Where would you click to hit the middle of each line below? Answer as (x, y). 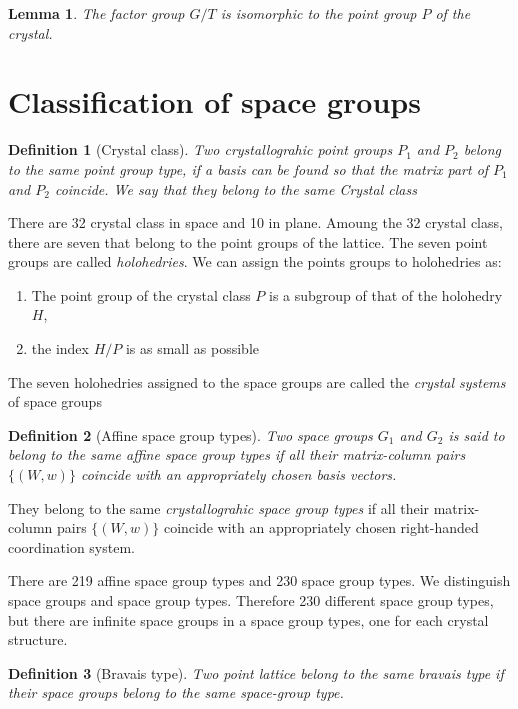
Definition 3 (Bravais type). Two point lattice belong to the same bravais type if (256, 672)
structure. (38, 639)
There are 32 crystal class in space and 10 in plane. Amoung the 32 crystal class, (255, 222)
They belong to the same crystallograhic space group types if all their (219, 507)
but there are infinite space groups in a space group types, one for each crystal (248, 619)
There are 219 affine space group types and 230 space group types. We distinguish (259, 580)
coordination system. (71, 546)
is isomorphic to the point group (318, 13)
